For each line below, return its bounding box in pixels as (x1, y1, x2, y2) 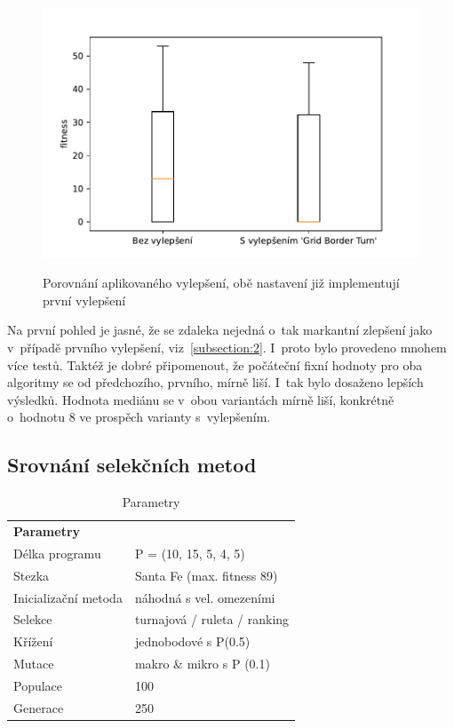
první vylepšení (43, 290, 126, 309)
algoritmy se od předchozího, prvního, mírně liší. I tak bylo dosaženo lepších (7, 373, 424, 392)
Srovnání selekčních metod (7, 451, 257, 479)
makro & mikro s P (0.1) (134, 654, 270, 673)
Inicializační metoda (13, 588, 123, 606)
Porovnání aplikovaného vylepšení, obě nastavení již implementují (43, 273, 400, 292)
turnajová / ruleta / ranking (134, 610, 290, 629)
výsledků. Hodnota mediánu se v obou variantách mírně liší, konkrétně (7, 390, 394, 408)
